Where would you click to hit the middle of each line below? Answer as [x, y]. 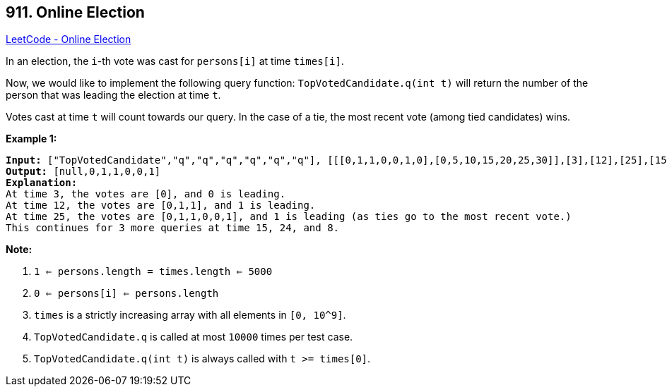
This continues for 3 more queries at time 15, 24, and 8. [173, 228]
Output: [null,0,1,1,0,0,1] [83, 172]
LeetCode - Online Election [69, 39]
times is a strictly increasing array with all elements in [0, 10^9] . [190, 315]
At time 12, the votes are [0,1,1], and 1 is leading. [161, 206]
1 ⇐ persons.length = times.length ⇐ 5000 [153, 272]
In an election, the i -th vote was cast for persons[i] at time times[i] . [175, 61]
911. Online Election [75, 12]
